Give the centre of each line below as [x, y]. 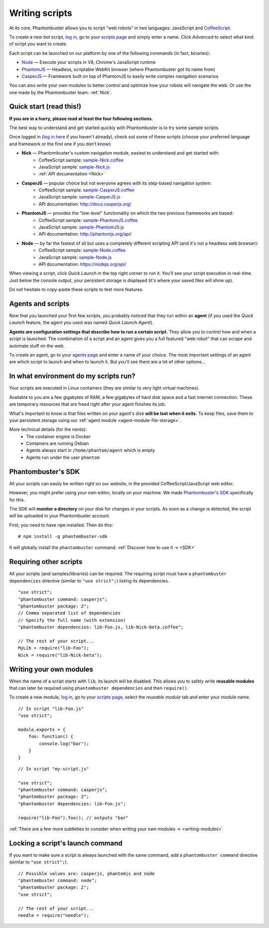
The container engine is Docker [58, 436]
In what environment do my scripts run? [72, 376]
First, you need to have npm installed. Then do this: [61, 525]
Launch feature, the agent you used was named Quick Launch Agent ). [81, 323]
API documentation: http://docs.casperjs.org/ [85, 204]
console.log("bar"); [64, 743]
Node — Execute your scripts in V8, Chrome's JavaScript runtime [89, 62]
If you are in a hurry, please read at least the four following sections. [81, 118]
